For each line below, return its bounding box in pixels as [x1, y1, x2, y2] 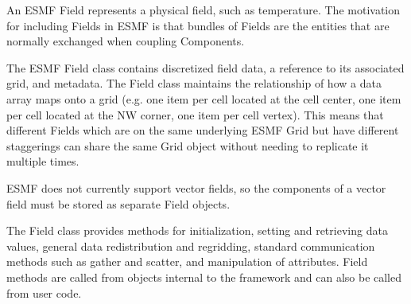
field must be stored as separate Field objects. [6, 195, 231, 212]
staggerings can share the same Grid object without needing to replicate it [6, 137, 369, 154]
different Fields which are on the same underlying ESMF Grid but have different [6, 122, 399, 138]
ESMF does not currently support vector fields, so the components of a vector [6, 179, 386, 196]
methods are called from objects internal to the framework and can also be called [6, 268, 402, 285]
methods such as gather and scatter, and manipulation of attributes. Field [6, 253, 368, 270]
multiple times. [6, 153, 79, 170]
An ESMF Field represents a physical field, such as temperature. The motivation [6, 2, 401, 18]
